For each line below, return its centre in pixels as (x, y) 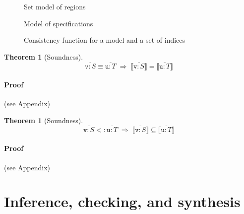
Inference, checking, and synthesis (122, 201)
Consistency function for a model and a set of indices (105, 40)
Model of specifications (59, 23)
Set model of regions (55, 6)
